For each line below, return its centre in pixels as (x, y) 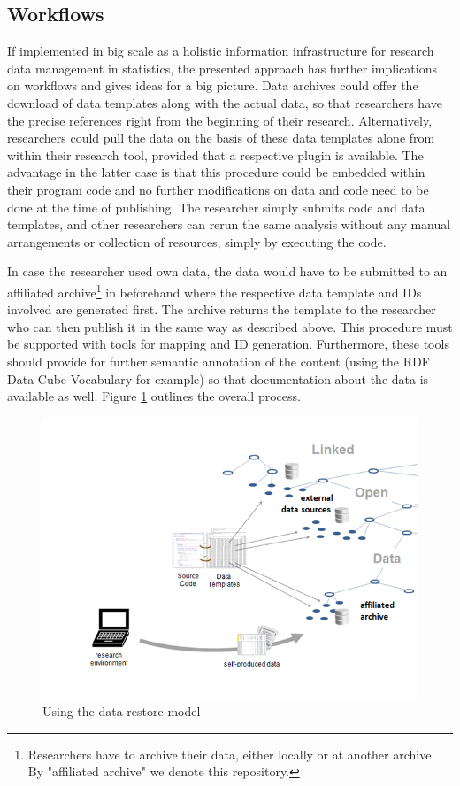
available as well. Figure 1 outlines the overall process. (154, 396)
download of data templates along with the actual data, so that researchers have (225, 102)
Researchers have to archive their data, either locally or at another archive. (231, 754)
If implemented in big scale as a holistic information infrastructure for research (221, 51)
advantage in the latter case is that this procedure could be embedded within (216, 172)
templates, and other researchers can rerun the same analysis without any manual (229, 224)
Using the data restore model (122, 711)
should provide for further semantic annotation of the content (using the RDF (218, 361)
